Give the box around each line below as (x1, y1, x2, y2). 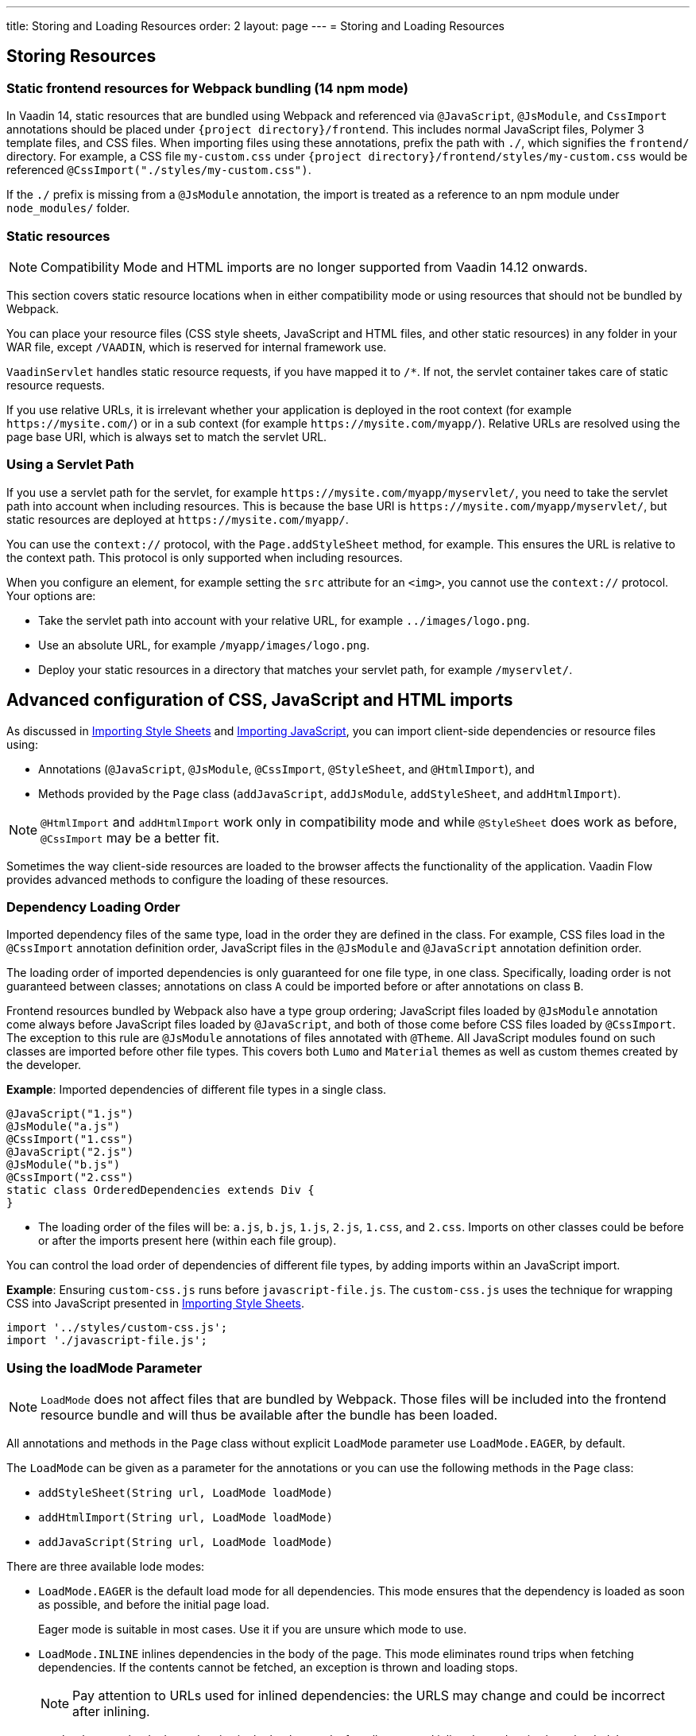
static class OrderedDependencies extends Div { (6, 1184, 315, 1197)
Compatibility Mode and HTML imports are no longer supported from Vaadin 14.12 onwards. (41, 258, 588, 275)
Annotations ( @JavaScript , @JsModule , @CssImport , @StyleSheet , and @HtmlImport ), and (38, 761, 535, 776)
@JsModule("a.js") (6, 1120, 121, 1133)
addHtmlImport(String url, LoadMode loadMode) (38, 1511, 333, 1525)
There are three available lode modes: (6, 1560, 205, 1574)
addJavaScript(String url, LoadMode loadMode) (38, 1536, 333, 1549)
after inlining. (72, 1703, 150, 1720)
